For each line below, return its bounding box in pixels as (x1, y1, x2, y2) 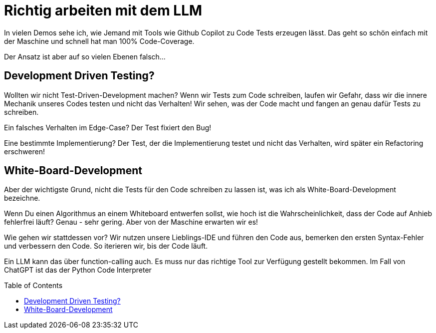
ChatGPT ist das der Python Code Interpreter (4, 266, 152, 275)
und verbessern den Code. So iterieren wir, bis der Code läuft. (4, 242, 208, 251)
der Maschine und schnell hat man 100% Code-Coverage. (4, 36, 195, 45)
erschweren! (4, 147, 45, 156)
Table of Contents (4, 281, 63, 290)
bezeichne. (4, 194, 40, 203)
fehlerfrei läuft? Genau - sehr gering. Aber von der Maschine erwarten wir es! (4, 218, 258, 227)
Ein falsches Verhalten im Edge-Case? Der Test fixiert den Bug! (4, 123, 212, 132)
